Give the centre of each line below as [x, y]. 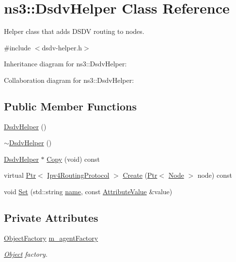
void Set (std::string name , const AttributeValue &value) [88, 192]
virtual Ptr [20, 175]
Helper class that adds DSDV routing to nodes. [74, 31]
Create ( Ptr [140, 175]
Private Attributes [51, 218]
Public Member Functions [70, 106]
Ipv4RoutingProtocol [78, 175]
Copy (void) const [73, 159]
